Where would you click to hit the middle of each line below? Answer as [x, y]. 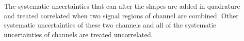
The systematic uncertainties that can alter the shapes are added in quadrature [122, 6]
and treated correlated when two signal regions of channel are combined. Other [121, 15]
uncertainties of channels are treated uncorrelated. [79, 34]
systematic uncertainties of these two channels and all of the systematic [110, 25]
